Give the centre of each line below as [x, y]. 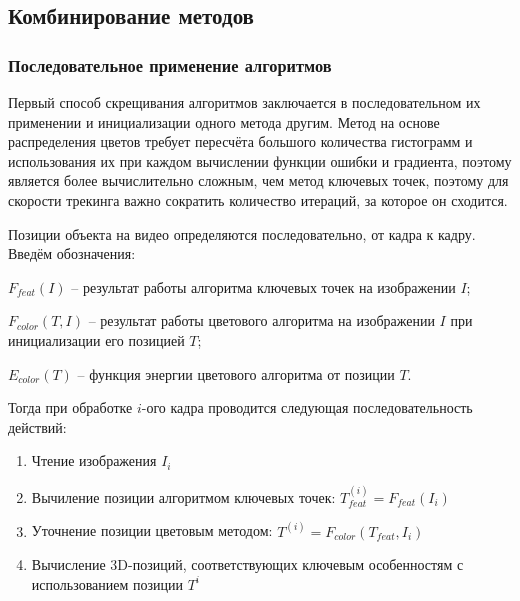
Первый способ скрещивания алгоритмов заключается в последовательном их [244, 102]
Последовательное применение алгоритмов [170, 64]
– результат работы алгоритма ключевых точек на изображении [263, 286]
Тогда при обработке [70, 407]
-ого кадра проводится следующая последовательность [307, 407]
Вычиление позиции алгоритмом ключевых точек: [183, 496]
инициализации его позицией [96, 339]
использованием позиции [107, 583]
